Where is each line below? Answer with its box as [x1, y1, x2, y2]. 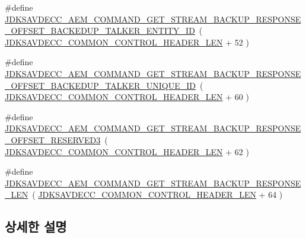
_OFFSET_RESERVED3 [5, 133, 101, 146]
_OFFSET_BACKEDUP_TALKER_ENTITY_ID [5, 24, 195, 37]
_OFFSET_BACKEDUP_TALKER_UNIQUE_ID [5, 79, 196, 91]
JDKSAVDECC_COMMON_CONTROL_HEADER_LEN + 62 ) [5, 145, 249, 157]
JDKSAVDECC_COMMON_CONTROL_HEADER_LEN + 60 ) [5, 91, 249, 103]
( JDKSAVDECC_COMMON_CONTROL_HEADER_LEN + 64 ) [32, 188, 283, 201]
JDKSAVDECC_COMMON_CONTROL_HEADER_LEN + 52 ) [5, 36, 249, 48]
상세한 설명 [5, 217, 67, 236]
